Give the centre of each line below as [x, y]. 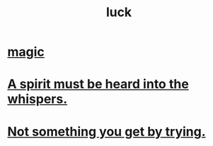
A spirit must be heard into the [98, 84]
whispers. [38, 99]
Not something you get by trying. [107, 132]
